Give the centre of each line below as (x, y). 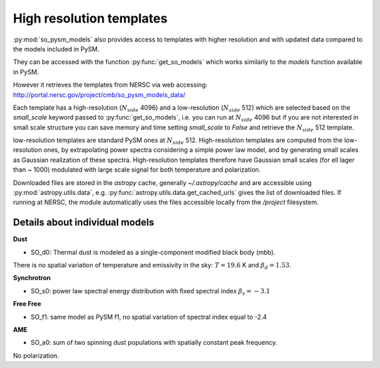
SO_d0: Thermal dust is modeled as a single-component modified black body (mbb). (153, 252)
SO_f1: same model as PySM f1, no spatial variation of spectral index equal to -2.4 (149, 317)
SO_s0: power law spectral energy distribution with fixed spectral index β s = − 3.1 (151, 292)
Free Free (27, 304)
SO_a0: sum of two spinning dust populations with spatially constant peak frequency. (154, 343)
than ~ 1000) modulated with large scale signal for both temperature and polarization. (137, 170)
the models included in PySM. (56, 49)
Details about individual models (84, 223)
